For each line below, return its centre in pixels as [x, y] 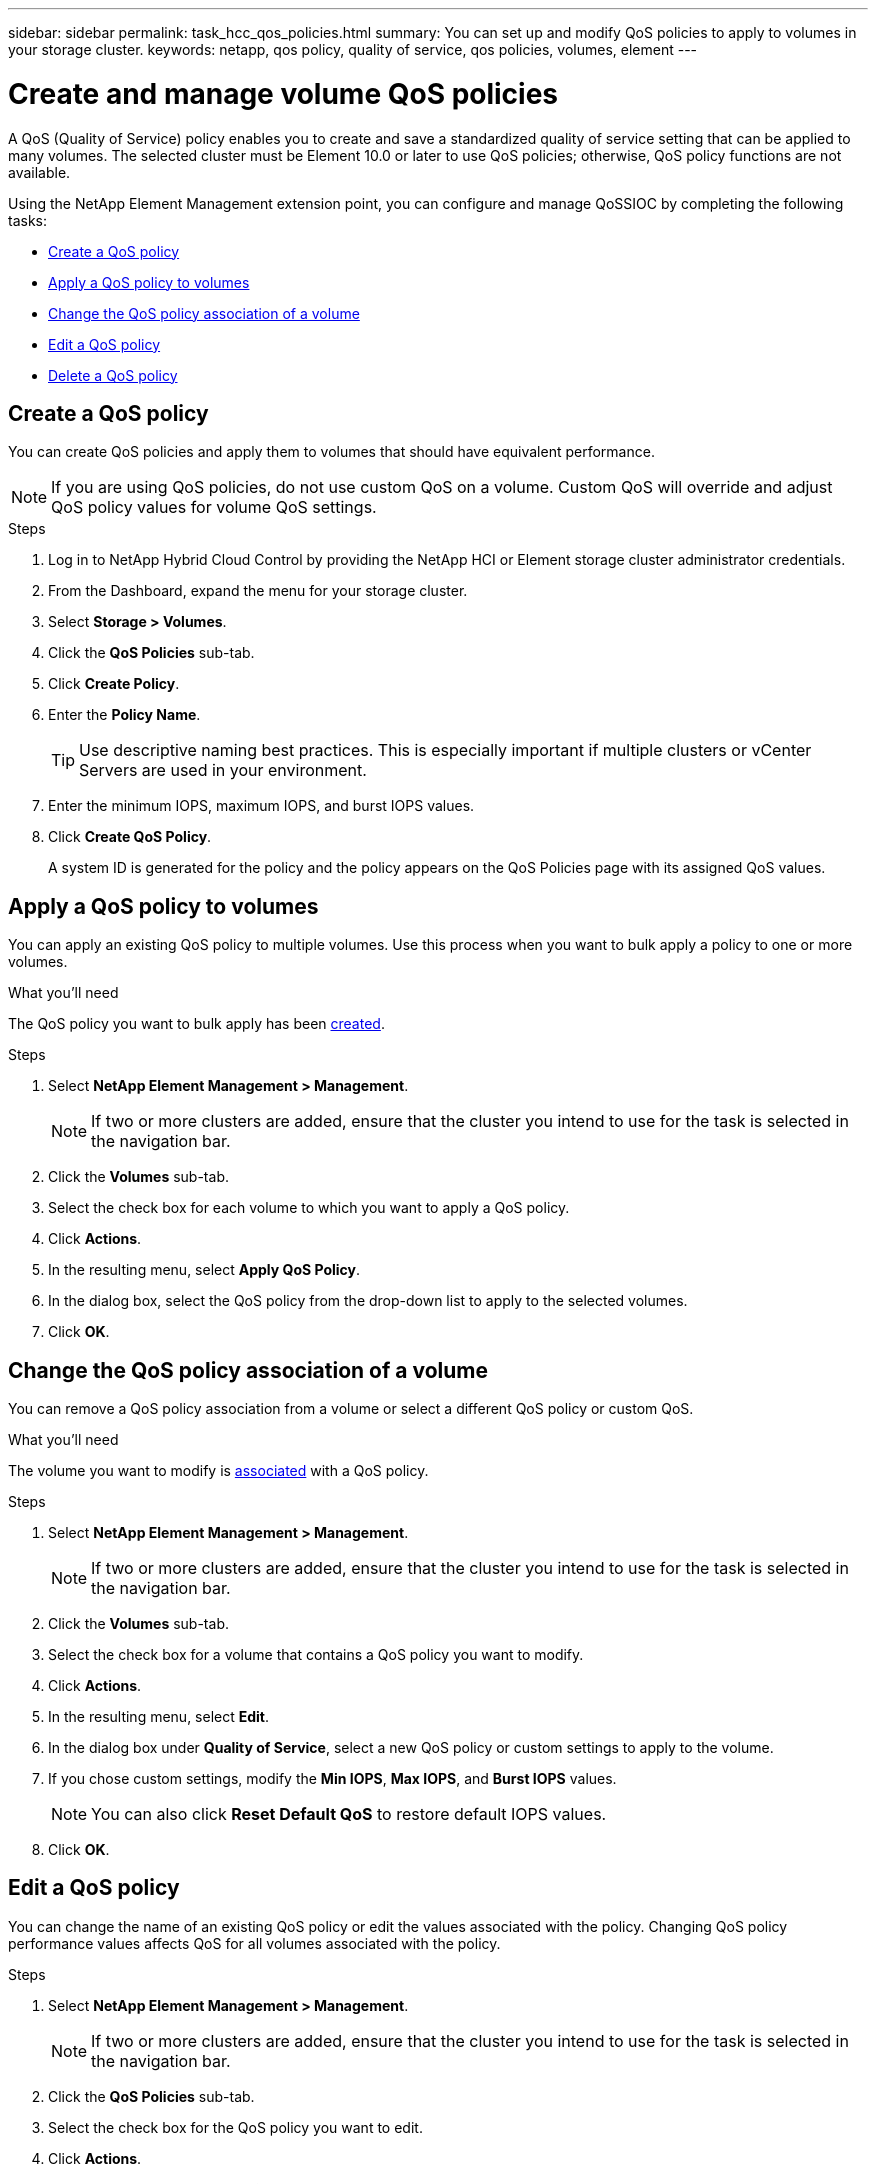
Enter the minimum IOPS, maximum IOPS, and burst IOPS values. [261, 806]
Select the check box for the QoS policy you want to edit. [235, 2127]
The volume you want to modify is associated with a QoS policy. [218, 1471]
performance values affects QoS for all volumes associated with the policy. [254, 1943]
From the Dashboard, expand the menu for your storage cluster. [258, 591]
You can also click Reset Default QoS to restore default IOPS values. [349, 1814]
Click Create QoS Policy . [130, 837]
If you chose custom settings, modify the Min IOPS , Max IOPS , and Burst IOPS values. [332, 1779]
